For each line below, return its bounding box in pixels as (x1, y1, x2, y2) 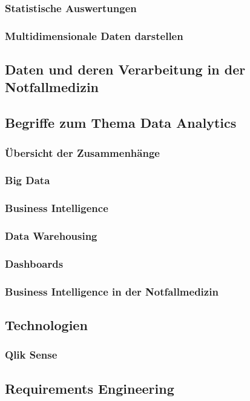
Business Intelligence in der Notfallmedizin (5, 283, 219, 299)
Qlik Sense (5, 347, 58, 362)
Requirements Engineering (5, 379, 174, 397)
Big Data (5, 173, 50, 188)
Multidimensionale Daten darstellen (5, 28, 183, 43)
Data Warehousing (5, 228, 97, 244)
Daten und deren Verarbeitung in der (5, 60, 246, 79)
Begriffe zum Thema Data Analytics (5, 113, 237, 132)
